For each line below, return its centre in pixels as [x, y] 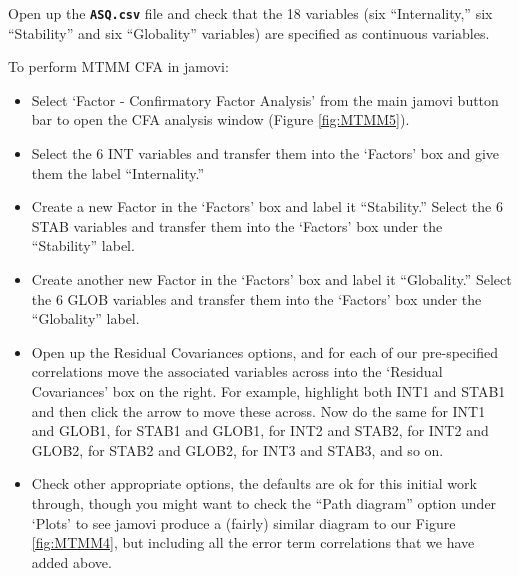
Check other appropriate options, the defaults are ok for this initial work [254, 483]
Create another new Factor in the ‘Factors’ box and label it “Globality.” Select [271, 279]
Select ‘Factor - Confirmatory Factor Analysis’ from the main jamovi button [265, 99]
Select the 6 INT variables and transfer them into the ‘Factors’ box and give [265, 153]
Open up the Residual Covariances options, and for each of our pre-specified [264, 351]
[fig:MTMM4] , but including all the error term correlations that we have [253, 542]
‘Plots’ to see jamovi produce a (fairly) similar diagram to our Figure [243, 522]
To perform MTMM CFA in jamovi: [118, 66]
